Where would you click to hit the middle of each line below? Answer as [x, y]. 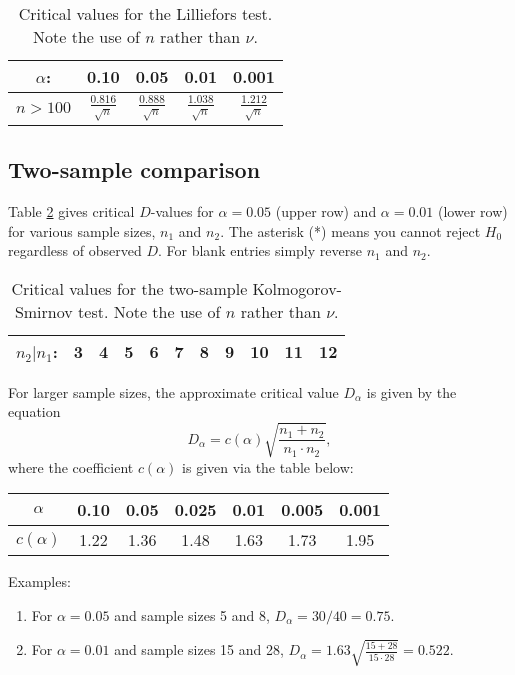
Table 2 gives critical [71, 211]
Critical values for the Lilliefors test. [145, 13]
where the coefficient [71, 466]
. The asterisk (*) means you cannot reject [350, 230]
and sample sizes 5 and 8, [192, 614]
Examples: [39, 581]
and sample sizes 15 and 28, [199, 649]
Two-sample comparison [134, 169]
